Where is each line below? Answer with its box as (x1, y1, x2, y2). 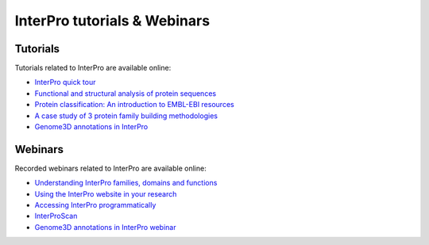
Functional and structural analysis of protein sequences (34, 88, 217, 98)
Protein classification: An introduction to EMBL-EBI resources (34, 100, 234, 109)
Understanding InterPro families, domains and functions (34, 178, 218, 188)
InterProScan (34, 211, 78, 221)
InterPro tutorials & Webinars (14, 12, 211, 29)
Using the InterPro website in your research (34, 189, 177, 198)
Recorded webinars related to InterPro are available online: (14, 163, 207, 173)
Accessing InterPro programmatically (34, 201, 157, 210)
